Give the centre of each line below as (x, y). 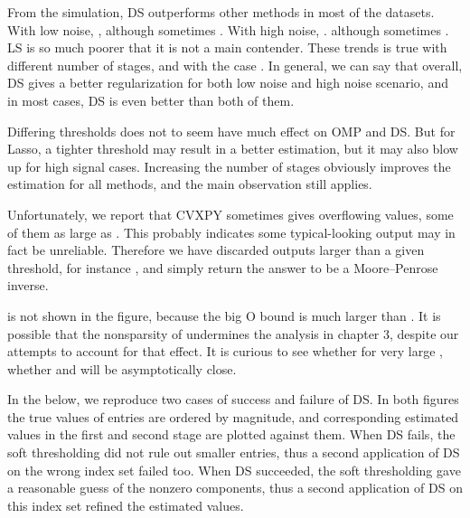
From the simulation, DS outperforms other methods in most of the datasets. (221, 12)
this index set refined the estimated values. (126, 505)
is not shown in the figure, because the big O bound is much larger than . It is (224, 315)
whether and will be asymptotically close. (122, 368)
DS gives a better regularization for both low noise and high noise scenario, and (228, 83)
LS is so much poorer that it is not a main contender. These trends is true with (227, 47)
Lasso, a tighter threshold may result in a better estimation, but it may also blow (233, 149)
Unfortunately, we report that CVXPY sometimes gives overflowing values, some (230, 214)
